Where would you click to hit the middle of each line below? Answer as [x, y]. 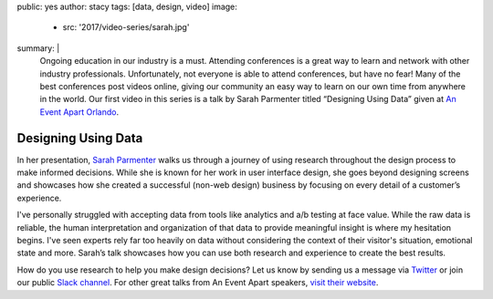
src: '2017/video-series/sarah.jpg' [126, 27]
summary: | [38, 48]
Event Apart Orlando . [79, 112]
